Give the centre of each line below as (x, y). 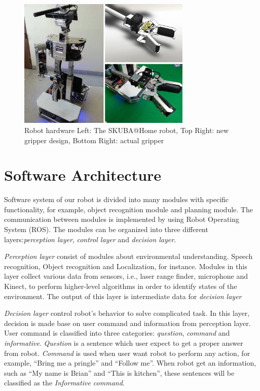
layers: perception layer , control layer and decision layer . (90, 239)
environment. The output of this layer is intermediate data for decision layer (123, 296)
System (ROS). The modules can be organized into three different (106, 229)
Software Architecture (83, 175)
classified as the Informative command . (64, 383)
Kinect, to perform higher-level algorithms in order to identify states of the (121, 286)
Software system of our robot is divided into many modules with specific (117, 199)
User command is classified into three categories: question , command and (117, 333)
